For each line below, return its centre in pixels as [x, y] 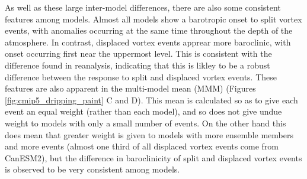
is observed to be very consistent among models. [92, 169]
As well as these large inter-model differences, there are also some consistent [143, 7]
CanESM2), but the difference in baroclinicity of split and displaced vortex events [153, 157]
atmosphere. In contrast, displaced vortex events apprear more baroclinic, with [148, 42]
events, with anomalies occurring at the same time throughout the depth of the [149, 30]
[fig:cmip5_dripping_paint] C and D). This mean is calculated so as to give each [151, 100]
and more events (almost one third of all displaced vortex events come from [142, 146]
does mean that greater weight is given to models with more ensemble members [149, 134]
